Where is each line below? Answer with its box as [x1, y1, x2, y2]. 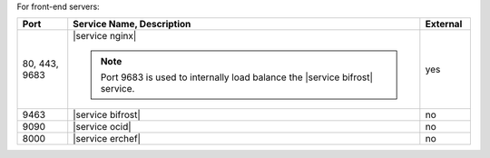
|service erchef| [73, 133, 141, 145]
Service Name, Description [73, 18, 191, 31]
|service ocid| [73, 121, 132, 133]
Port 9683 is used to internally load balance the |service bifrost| [100, 71, 374, 84]
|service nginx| [73, 30, 137, 43]
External [425, 18, 463, 31]
